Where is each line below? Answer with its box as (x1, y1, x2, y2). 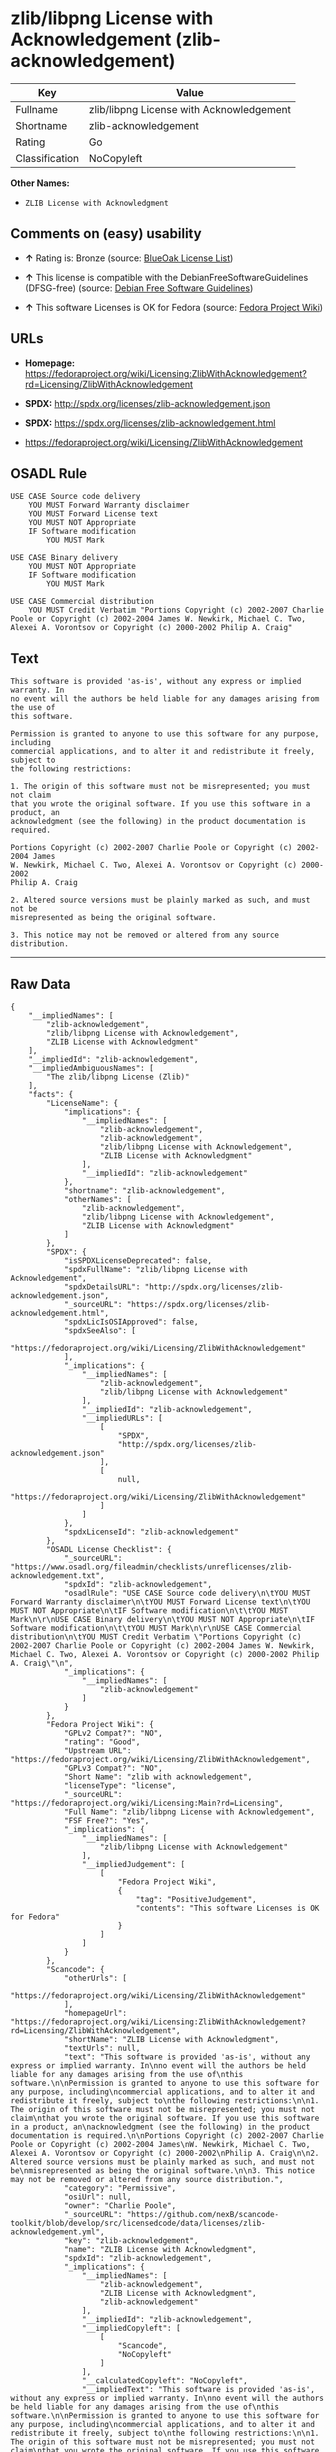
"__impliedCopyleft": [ (81, 2323, 182, 2333)
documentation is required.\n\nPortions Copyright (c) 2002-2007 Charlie (10, 2131, 325, 2141)
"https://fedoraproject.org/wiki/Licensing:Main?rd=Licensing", (10, 1798, 284, 1808)
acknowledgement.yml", (10, 2227, 105, 2237)
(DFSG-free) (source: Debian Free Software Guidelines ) (24, 282, 254, 294)
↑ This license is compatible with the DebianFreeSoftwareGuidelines (24, 271, 309, 283)
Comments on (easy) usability (10, 225, 202, 242)
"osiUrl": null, (63, 2192, 132, 2202)
